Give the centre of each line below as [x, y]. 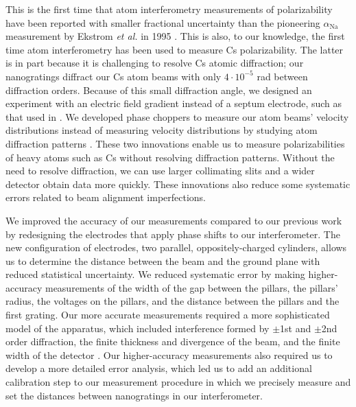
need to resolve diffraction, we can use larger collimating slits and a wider [160, 171]
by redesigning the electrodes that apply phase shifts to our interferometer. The [173, 234]
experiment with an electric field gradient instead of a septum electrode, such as [174, 103]
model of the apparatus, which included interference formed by [138, 328]
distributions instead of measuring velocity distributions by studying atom [162, 130]
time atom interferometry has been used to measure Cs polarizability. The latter [175, 49]
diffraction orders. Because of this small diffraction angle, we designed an [159, 90]
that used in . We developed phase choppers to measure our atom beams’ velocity [177, 116]
